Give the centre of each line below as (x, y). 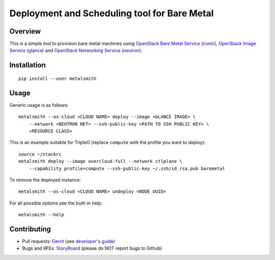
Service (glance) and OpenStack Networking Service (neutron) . (76, 50)
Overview (25, 31)
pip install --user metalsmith (58, 78)
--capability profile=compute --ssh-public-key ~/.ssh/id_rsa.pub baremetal (127, 168)
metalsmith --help (42, 215)
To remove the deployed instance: (45, 180)
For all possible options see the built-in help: (56, 203)
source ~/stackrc (40, 154)
